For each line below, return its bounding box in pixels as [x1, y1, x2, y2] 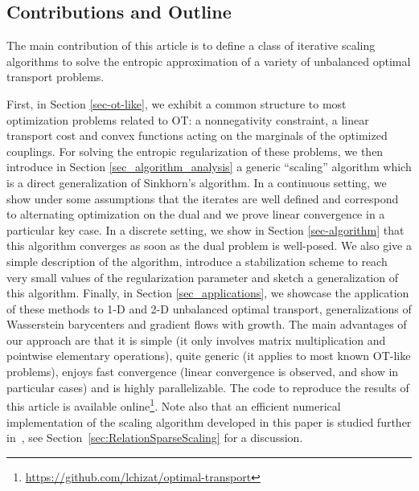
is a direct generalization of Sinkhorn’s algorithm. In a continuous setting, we [6, 174, 387, 190]
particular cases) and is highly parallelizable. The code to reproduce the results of [6, 378, 409, 395]
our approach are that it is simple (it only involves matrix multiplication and [6, 331, 386, 348]
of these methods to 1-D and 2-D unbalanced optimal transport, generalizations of [6, 300, 412, 317]
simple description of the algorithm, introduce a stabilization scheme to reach [6, 252, 388, 269]
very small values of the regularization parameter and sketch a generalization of [6, 268, 398, 285]
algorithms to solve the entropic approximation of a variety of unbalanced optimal [6, 52, 411, 69]
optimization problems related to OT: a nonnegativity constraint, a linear [6, 111, 369, 128]
